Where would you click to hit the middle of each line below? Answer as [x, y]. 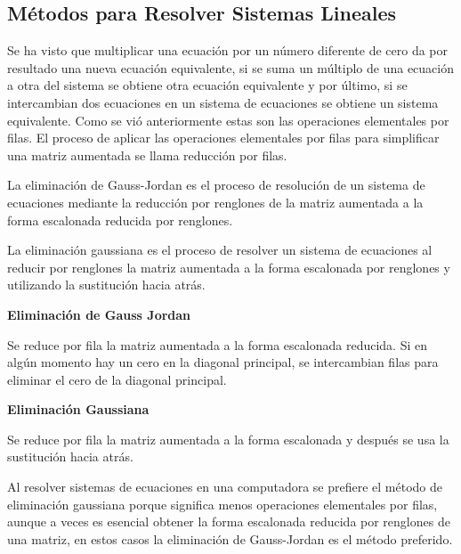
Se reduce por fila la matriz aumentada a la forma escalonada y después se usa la [228, 439]
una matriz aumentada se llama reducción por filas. [147, 155]
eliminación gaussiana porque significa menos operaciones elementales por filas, [222, 504]
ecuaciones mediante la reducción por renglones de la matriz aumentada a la [215, 202]
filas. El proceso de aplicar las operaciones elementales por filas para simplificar [223, 138]
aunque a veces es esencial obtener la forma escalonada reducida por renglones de [229, 521]
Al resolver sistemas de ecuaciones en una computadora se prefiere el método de [225, 487]
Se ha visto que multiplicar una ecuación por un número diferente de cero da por [227, 50]
